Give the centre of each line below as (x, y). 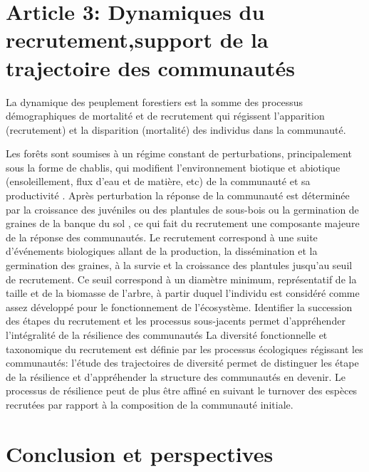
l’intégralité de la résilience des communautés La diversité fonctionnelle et (167, 335)
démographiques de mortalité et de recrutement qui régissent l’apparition (165, 116)
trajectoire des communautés (151, 67)
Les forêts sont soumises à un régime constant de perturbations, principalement (179, 153)
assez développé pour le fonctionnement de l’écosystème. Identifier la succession (179, 306)
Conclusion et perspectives (140, 453)
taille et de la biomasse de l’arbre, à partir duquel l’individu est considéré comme (183, 293)
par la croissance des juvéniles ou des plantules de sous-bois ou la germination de (182, 209)
